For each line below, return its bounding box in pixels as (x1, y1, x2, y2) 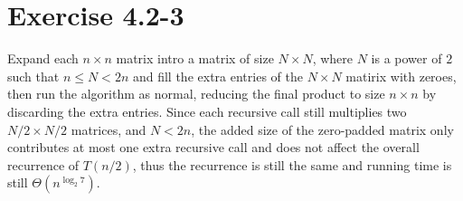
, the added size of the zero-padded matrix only (191, 120, 454, 139)
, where (312, 49, 353, 68)
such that (7, 66, 60, 85)
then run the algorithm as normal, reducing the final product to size (7, 84, 385, 103)
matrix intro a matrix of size (116, 49, 274, 68)
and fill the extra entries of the (132, 66, 303, 85)
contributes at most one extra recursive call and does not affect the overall (7, 138, 420, 157)
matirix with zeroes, (345, 66, 457, 85)
